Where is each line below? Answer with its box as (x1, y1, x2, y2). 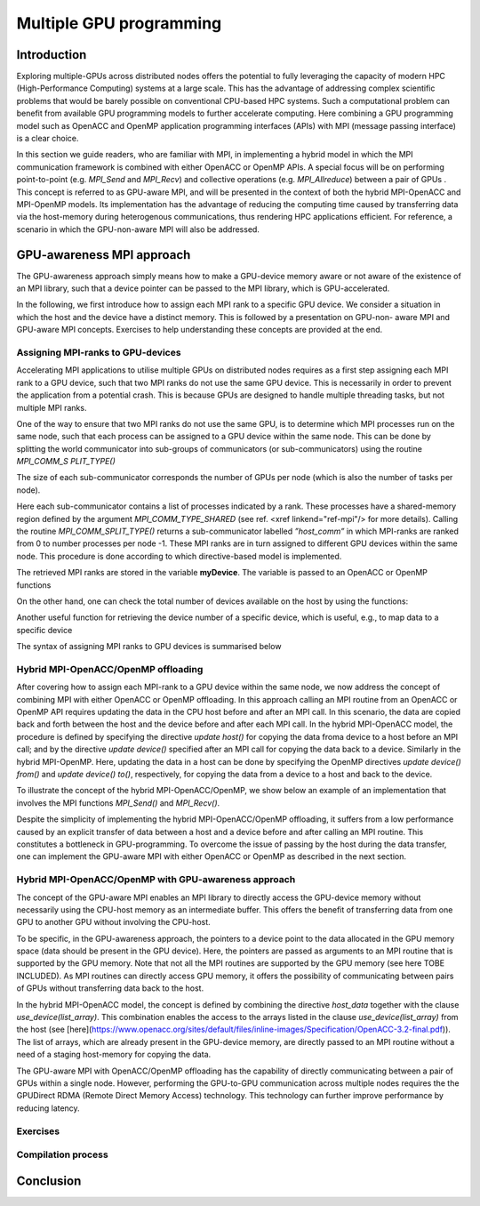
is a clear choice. (16, 133, 79, 144)
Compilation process (16, 1148, 108, 1161)
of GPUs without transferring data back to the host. (16, 983, 204, 993)
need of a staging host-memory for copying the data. (16, 1049, 212, 1060)
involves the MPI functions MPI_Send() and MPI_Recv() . (16, 797, 220, 808)
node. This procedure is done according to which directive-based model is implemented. (16, 551, 342, 561)
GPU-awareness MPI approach (16, 247, 191, 262)
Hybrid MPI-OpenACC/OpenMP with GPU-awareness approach (16, 873, 296, 886)
